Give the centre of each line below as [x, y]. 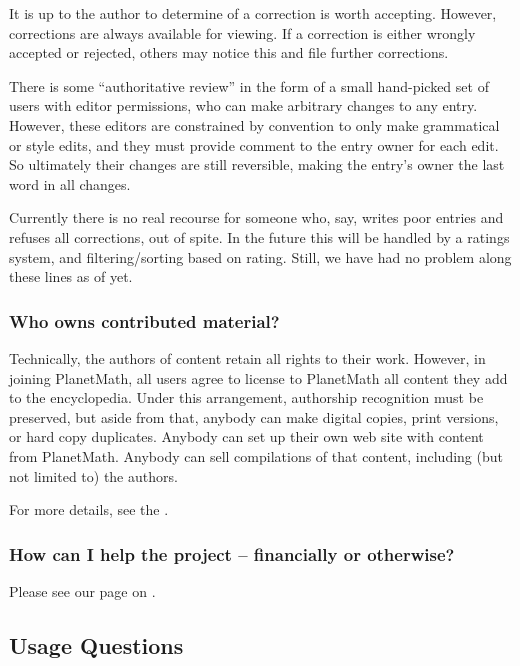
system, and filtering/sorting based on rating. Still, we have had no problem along [260, 256]
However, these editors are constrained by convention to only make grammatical [254, 124]
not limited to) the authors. [93, 475]
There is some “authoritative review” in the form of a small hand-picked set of [249, 85]
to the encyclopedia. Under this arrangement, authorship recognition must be [246, 397]
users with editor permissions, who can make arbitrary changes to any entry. [243, 105]
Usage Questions [96, 644]
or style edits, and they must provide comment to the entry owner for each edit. [254, 144]
